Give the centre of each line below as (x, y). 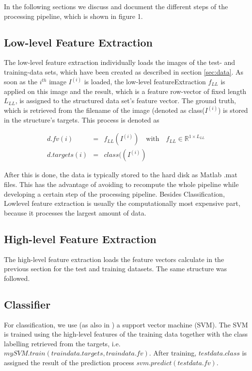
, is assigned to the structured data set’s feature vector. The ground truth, (126, 100)
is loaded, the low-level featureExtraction (145, 82)
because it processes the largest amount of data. (75, 212)
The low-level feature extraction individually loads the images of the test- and (120, 62)
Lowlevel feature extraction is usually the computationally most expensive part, (122, 203)
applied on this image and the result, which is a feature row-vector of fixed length (125, 91)
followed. (17, 278)
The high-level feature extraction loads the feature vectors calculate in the (114, 259)
